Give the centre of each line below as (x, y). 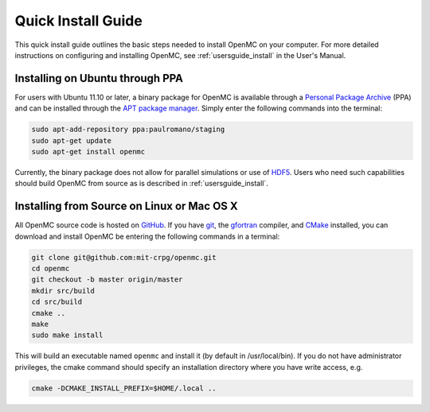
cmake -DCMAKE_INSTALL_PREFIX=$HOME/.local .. (124, 388)
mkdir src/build (63, 291)
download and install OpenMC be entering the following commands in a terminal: (147, 236)
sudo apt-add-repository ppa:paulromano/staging (128, 130)
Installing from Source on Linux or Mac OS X (126, 206)
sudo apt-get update (71, 140)
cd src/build (57, 302)
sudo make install (67, 335)
